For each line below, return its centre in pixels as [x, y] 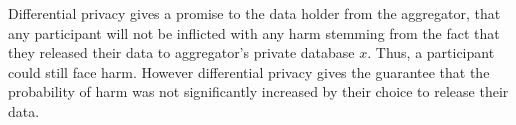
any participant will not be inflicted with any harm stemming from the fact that [254, 32]
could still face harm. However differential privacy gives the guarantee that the [249, 71]
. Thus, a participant [431, 52]
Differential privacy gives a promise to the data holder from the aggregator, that [254, 13]
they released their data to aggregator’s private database [181, 52]
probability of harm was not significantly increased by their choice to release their [258, 91]
